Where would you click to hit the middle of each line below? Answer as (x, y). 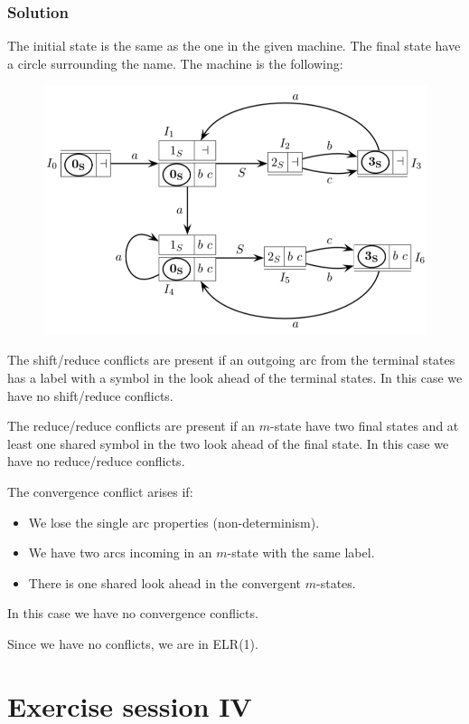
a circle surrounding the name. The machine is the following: (175, 63)
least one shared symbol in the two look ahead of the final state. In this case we (228, 443)
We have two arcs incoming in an (120, 553)
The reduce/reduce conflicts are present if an (131, 426)
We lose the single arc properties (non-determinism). (174, 522)
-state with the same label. (301, 553)
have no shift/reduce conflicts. (90, 395)
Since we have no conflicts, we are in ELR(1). (133, 643)
